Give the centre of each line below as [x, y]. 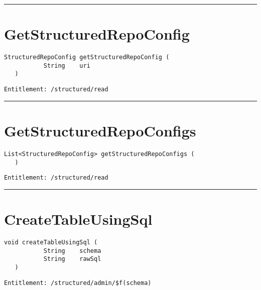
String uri [67, 65]
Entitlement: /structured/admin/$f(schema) [78, 283]
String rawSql [72, 259]
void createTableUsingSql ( [51, 242]
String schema [72, 251]
